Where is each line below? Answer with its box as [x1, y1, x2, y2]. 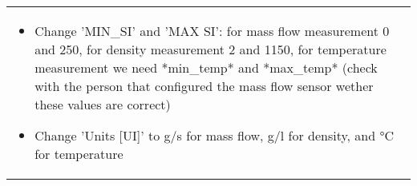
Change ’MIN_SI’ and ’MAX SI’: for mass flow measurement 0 [34, 22, 390, 40]
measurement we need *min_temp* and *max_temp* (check [34, 58, 378, 77]
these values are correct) [34, 95, 171, 113]
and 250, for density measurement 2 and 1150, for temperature [34, 40, 387, 58]
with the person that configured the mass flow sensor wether [34, 77, 374, 95]
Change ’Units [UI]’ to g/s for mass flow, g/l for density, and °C [34, 126, 395, 144]
